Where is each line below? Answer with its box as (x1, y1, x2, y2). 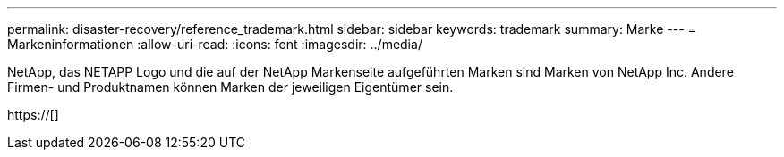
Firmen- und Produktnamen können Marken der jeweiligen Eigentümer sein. (7, 79, 454, 95)
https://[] (7, 107, 59, 122)
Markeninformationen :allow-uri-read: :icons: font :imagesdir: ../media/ (7, 37, 422, 52)
